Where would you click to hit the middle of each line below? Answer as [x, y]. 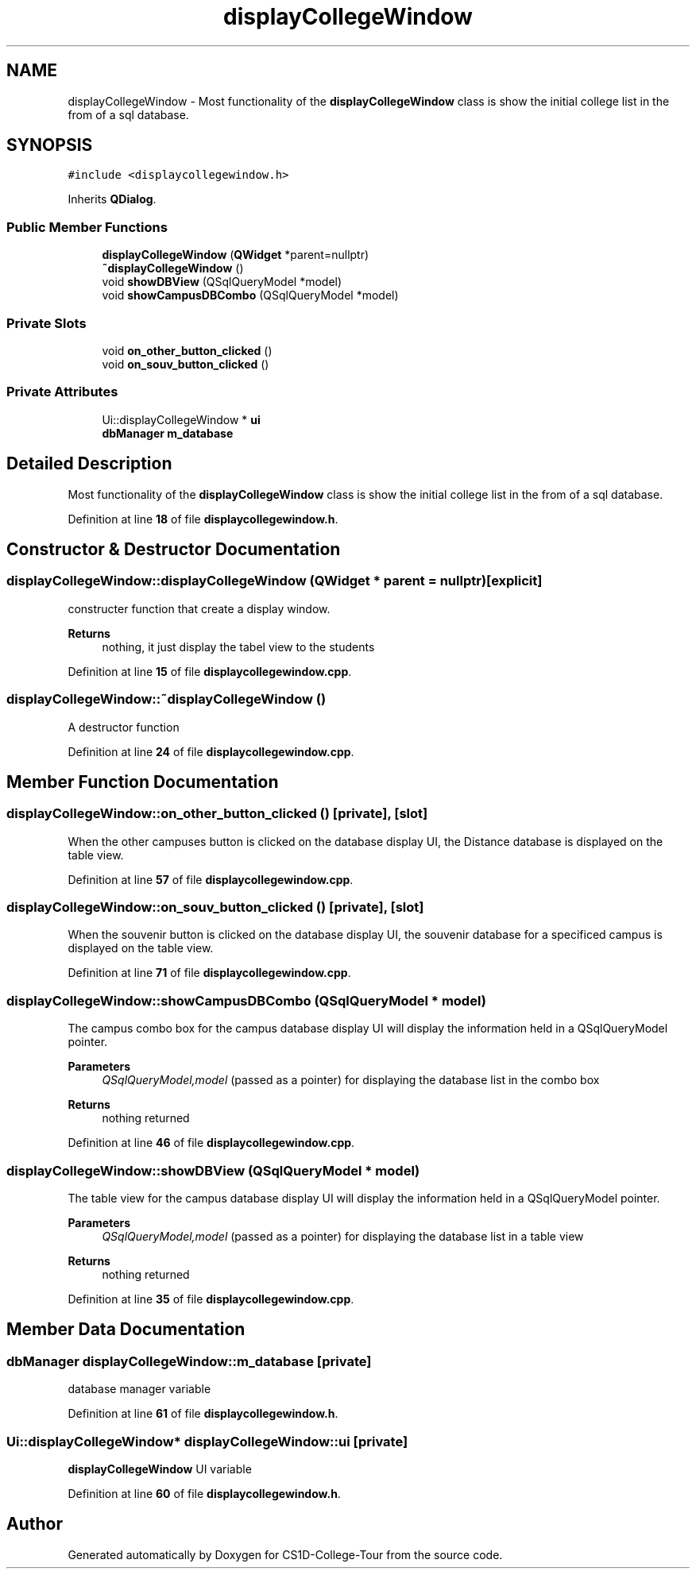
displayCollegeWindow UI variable [160, 1469]
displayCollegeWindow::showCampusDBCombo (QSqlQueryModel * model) [246, 1000]
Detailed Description [89, 464]
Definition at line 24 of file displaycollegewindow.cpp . [211, 751]
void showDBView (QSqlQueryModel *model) [222, 282]
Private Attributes [62, 392]
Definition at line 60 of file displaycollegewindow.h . [204, 1493]
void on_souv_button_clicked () [186, 364]
